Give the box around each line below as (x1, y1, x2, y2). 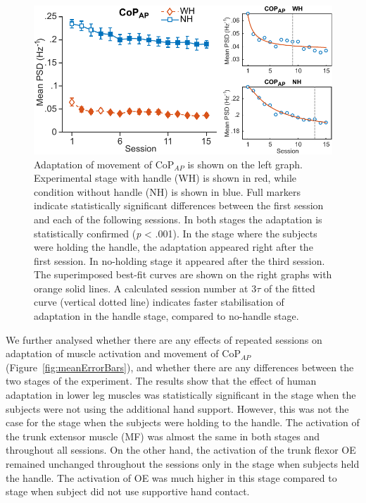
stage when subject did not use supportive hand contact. (6, 484, 250, 499)
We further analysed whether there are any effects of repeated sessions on (6, 332, 322, 347)
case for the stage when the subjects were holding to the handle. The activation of (6, 415, 360, 430)
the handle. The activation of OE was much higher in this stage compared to (6, 470, 337, 485)
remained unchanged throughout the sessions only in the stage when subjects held (6, 457, 360, 471)
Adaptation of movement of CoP (34, 156, 175, 171)
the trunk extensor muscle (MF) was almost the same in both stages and (6, 428, 320, 443)
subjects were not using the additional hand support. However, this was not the (6, 401, 349, 416)
